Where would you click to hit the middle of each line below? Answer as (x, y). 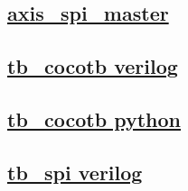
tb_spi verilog (75, 172)
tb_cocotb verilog (93, 66)
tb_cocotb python (94, 118)
